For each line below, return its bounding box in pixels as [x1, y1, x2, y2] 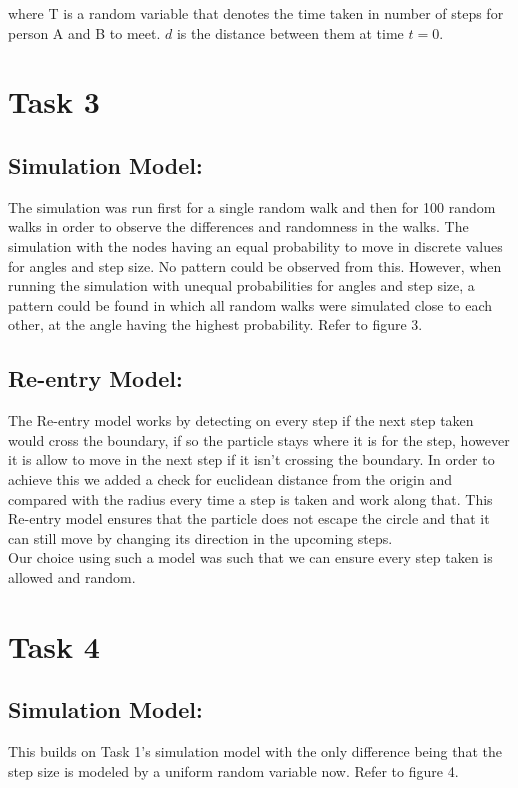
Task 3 [8, 81, 100, 122]
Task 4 [8, 625, 100, 666]
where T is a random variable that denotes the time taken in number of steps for [8, 3, 504, 23]
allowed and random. [8, 566, 136, 587]
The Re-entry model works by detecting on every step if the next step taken [8, 410, 474, 431]
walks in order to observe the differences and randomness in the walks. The [8, 216, 469, 237]
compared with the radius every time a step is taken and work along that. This [8, 488, 493, 509]
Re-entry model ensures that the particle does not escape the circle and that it [8, 508, 490, 529]
